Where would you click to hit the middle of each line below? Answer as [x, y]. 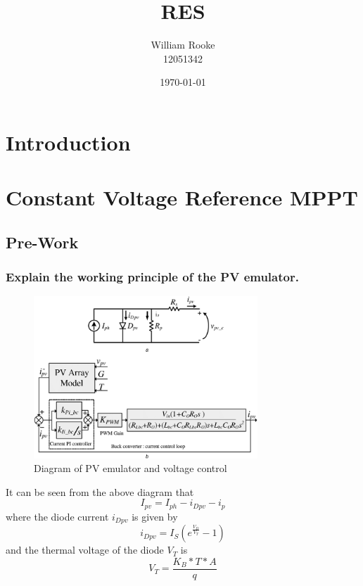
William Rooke [183, 45]
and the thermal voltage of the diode [85, 550]
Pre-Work [42, 242]
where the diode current [57, 516]
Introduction [68, 142]
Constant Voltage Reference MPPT [182, 197]
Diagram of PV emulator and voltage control [130, 468]
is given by [155, 516]
